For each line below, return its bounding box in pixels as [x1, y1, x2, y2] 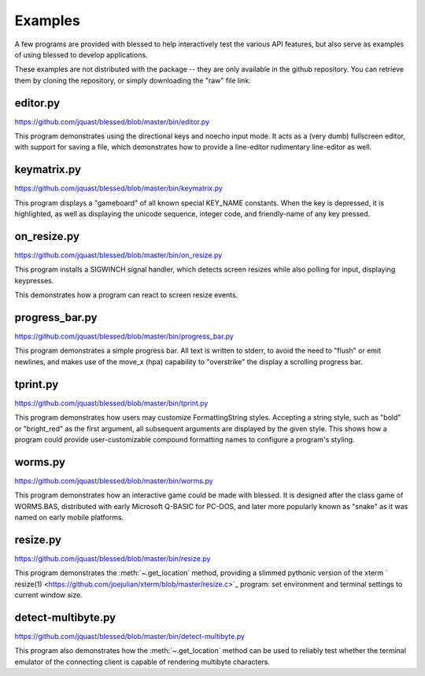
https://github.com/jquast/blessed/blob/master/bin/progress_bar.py [14, 331, 234, 342]
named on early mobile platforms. [14, 512, 124, 523]
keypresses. [14, 275, 54, 285]
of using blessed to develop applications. [14, 50, 149, 59]
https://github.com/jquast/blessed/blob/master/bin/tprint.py [14, 398, 209, 408]
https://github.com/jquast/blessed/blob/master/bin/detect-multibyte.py [14, 632, 246, 641]
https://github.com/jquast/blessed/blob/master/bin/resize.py [14, 553, 211, 563]
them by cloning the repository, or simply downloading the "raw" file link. [14, 76, 251, 85]
